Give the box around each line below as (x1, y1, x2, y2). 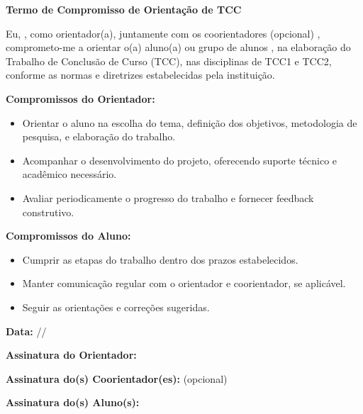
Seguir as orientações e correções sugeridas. (22, 299, 210, 314)
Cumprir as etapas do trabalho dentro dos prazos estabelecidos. (22, 252, 298, 267)
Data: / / (6, 323, 47, 338)
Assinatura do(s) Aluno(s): (6, 395, 140, 410)
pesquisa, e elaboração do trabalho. (22, 129, 176, 144)
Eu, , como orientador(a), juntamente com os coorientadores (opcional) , (6, 26, 320, 40)
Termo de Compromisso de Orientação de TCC (6, 2, 242, 16)
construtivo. (22, 204, 74, 219)
